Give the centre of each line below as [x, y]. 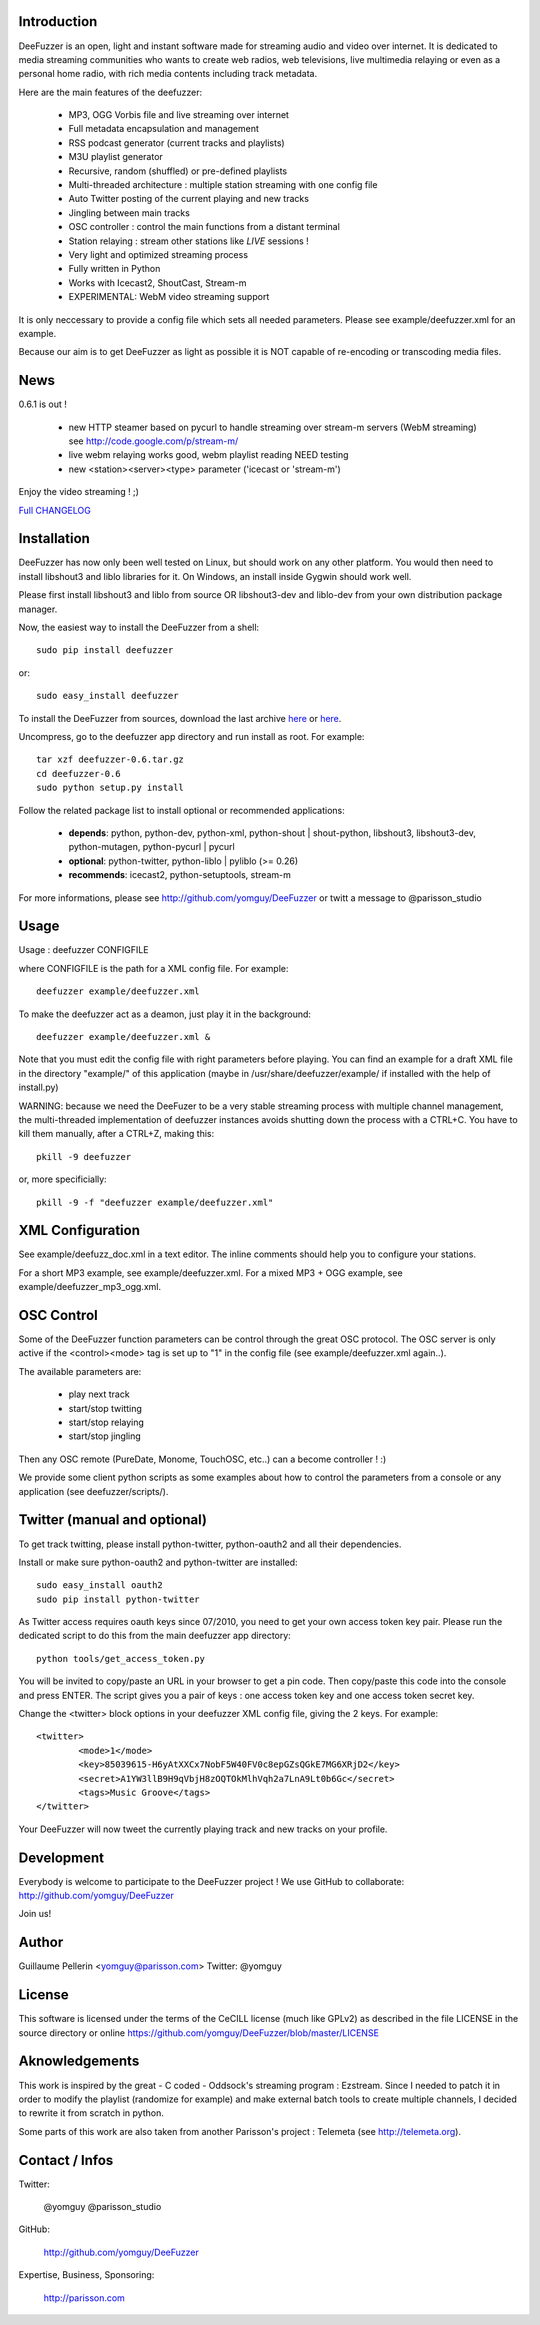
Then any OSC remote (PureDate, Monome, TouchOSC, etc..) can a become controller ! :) [202, 1459]
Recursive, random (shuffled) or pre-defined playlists [178, 171]
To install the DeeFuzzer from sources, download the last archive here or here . [180, 718]
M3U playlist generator [116, 157]
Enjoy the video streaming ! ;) [79, 492]
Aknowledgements [79, 2061]
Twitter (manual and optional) [112, 1520]
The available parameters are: [80, 1371]
